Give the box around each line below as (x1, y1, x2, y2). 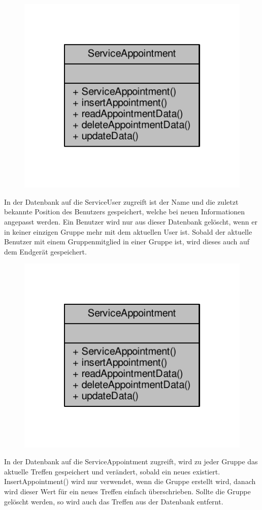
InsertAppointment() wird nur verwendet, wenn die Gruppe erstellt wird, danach (4, 476, 256, 487)
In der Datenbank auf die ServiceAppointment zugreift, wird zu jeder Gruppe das (4, 456, 258, 467)
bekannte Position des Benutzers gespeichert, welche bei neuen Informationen (4, 206, 245, 217)
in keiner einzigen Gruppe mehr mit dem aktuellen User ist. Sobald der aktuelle (4, 226, 252, 237)
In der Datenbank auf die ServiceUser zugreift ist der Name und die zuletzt (4, 196, 239, 207)
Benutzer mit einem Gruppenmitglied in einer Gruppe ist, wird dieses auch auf (4, 236, 250, 247)
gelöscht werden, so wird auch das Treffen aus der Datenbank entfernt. (4, 496, 223, 506)
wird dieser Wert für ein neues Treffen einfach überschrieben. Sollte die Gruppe (4, 486, 251, 497)
